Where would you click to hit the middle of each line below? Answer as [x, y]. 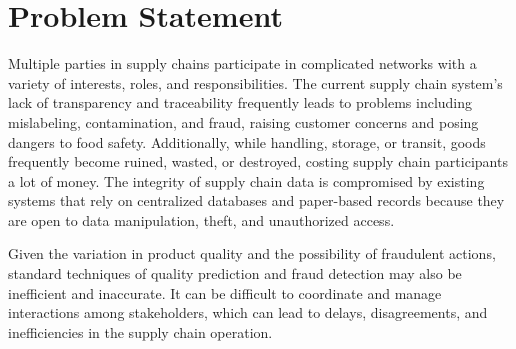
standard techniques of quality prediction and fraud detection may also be [235, 273]
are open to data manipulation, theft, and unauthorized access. [201, 219]
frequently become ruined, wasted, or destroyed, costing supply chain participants [258, 161]
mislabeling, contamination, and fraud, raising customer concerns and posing [243, 121]
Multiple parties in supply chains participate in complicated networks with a [242, 63]
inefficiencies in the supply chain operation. [140, 331]
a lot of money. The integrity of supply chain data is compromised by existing [246, 180]
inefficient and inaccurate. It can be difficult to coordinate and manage [225, 292]
